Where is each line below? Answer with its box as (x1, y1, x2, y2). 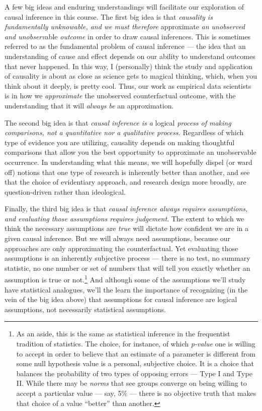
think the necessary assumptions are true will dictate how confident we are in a (5, 223, 249, 233)
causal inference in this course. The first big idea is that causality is (5, 11, 213, 22)
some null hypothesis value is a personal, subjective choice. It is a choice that (16, 358, 254, 369)
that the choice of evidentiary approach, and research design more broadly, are (5, 177, 246, 187)
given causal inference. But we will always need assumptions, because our (5, 233, 231, 244)
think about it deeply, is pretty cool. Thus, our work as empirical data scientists (5, 80, 251, 91)
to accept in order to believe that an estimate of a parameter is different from (16, 348, 255, 359)
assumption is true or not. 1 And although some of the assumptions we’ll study (5, 273, 246, 285)
